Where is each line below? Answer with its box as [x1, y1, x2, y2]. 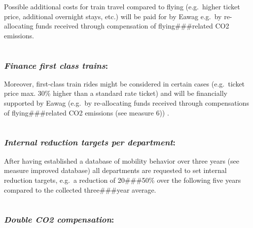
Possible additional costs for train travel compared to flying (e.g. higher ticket [4, 1, 240, 11]
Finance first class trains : [4, 59, 108, 71]
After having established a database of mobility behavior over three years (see [4, 155, 239, 166]
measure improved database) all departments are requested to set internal [4, 165, 227, 175]
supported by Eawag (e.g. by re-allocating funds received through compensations [4, 98, 249, 108]
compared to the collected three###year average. [4, 184, 156, 195]
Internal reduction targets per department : [4, 136, 176, 148]
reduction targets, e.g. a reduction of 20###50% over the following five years [4, 174, 241, 185]
